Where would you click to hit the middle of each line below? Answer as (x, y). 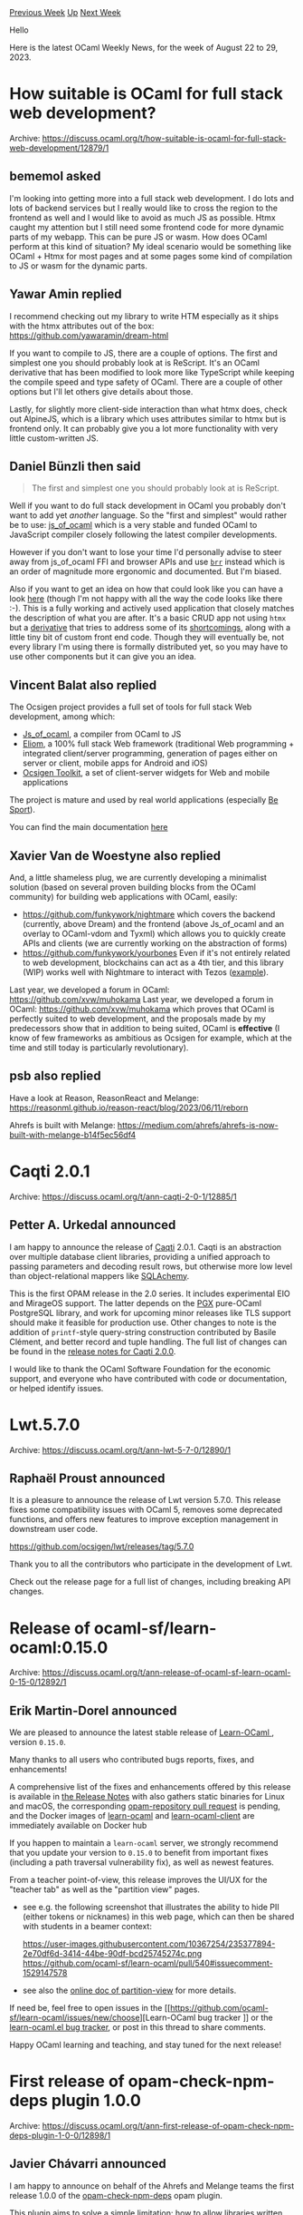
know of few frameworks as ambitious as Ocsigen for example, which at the (151, 1038)
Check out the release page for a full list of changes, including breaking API (150, 1582)
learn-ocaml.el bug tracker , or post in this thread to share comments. (138, 2027)
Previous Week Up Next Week (66, 12)
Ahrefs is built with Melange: (62, 1125)
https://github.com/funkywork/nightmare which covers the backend (149, 914)
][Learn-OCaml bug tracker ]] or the (206, 2018)
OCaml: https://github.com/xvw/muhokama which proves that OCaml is (142, 1009)
